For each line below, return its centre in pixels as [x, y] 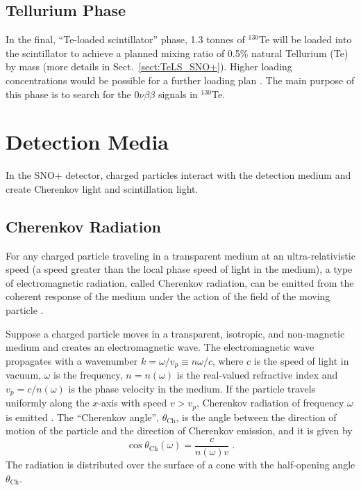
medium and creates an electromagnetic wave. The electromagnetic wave [160, 347]
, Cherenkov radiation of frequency [270, 403]
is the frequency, [88, 375]
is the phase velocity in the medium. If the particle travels [192, 388]
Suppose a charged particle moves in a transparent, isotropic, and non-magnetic [175, 333]
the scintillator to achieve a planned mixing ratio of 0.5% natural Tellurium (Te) [177, 53]
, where [228, 360]
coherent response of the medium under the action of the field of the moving [168, 296]
